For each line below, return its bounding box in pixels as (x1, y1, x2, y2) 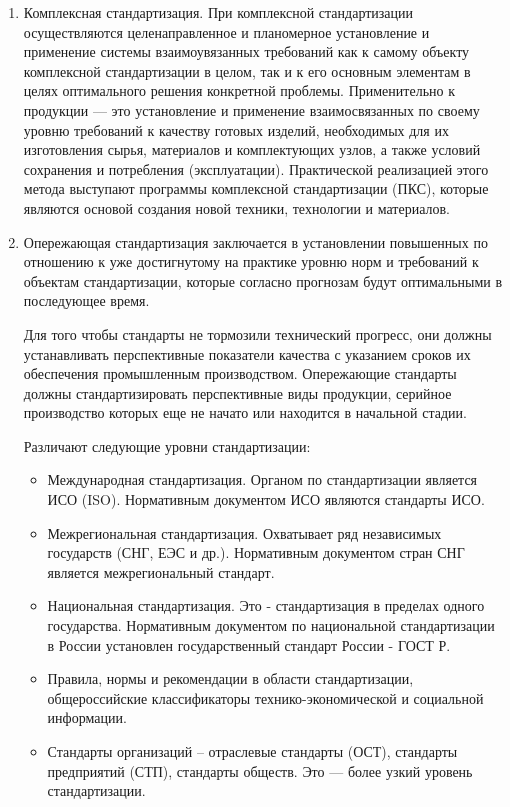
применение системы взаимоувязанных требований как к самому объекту (23, 41, 470, 62)
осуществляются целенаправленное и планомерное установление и (23, 21, 430, 42)
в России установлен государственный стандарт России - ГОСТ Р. (47, 634, 451, 655)
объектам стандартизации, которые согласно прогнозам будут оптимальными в (23, 270, 503, 291)
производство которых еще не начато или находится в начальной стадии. (23, 402, 467, 423)
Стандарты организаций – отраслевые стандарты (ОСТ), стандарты (47, 741, 458, 761)
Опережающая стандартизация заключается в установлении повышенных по (23, 231, 488, 252)
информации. (47, 707, 127, 728)
